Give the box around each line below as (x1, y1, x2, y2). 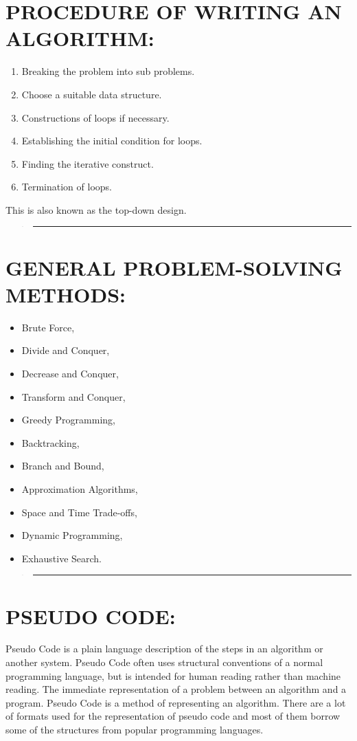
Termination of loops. (21, 179, 112, 194)
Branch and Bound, (21, 458, 104, 473)
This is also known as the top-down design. (5, 202, 187, 217)
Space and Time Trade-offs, (21, 505, 137, 519)
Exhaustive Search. (21, 551, 102, 565)
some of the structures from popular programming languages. (5, 722, 264, 736)
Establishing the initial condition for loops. (21, 133, 203, 148)
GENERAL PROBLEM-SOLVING (5, 253, 343, 281)
